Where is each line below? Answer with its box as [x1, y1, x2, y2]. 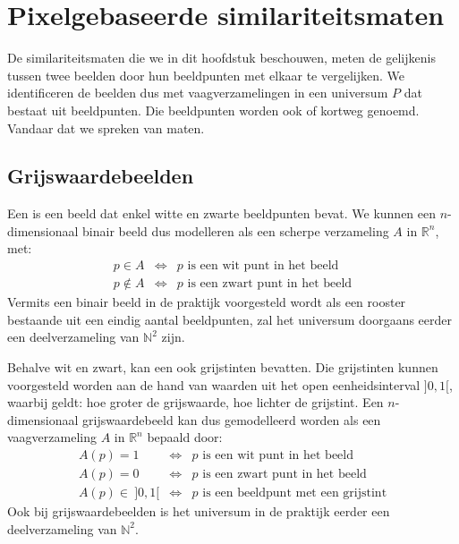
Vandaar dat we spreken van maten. [7, 118, 205, 137]
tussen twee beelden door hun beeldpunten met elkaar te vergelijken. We [7, 65, 404, 84]
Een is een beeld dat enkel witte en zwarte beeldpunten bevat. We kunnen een [7, 204, 437, 223]
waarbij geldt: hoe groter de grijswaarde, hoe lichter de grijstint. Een [7, 393, 384, 412]
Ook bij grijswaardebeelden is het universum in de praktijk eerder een [7, 501, 390, 520]
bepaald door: [147, 428, 223, 446]
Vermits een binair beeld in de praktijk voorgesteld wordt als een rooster [7, 293, 406, 311]
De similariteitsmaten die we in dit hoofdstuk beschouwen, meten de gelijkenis [7, 48, 436, 67]
